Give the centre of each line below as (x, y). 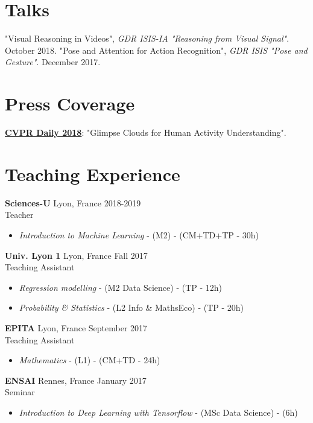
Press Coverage (70, 103)
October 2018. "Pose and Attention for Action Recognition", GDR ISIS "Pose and (156, 50)
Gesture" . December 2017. (53, 62)
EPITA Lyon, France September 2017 (76, 327)
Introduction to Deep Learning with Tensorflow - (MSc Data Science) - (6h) (158, 412)
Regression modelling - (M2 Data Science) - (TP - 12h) (121, 287)
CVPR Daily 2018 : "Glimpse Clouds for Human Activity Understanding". (146, 132)
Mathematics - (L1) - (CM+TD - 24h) (90, 360)
